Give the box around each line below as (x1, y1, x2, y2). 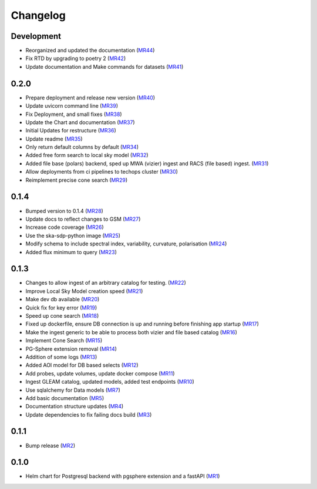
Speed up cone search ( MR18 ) (25, 312, 99, 319)
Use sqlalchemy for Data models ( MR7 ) (25, 386, 120, 394)
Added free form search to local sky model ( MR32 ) (25, 152, 149, 159)
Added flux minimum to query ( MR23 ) (25, 248, 117, 255)
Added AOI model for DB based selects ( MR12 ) (25, 362, 139, 369)
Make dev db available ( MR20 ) (25, 296, 100, 303)
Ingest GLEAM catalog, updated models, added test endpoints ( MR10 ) (25, 378, 195, 385)
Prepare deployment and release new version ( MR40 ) (25, 94, 156, 101)
